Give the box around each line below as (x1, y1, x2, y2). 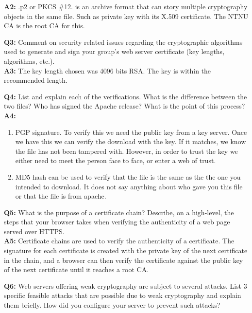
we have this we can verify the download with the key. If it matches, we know (15, 136, 246, 147)
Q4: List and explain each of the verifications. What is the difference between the (4, 91, 247, 101)
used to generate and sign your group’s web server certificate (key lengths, (4, 46, 225, 56)
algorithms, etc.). (4, 55, 55, 66)
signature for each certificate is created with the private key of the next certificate (4, 245, 248, 256)
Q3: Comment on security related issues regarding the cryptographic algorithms (4, 37, 243, 47)
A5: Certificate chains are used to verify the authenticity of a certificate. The (4, 236, 235, 246)
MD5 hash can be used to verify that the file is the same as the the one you (15, 171, 241, 182)
